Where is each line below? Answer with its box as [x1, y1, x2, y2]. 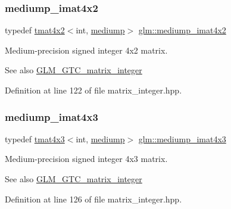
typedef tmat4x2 [5, 24, 65, 36]
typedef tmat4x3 [5, 132, 65, 145]
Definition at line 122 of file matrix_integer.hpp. [5, 84, 182, 96]
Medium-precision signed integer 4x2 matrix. [5, 43, 168, 56]
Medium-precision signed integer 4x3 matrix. [5, 152, 168, 165]
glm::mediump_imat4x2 [138, 24, 226, 36]
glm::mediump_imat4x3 [138, 132, 226, 145]
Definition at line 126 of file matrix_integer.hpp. [5, 192, 182, 205]
